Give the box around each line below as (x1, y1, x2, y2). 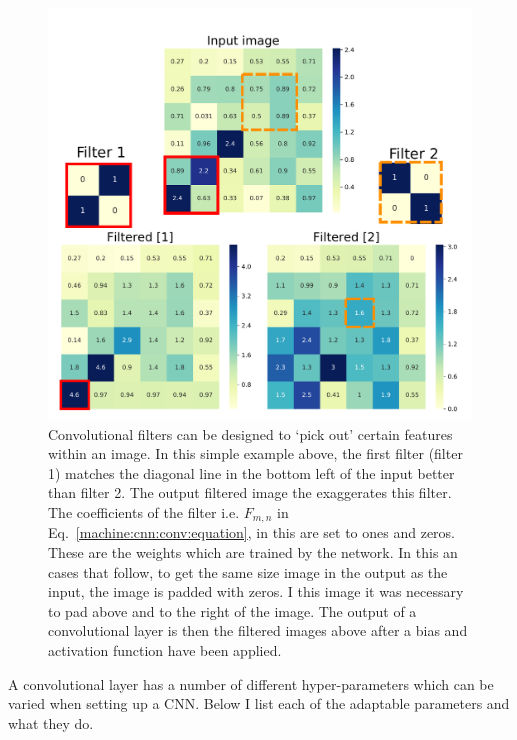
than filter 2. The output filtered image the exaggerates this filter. (48, 482, 452, 503)
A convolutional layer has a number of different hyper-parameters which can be (8, 673, 494, 694)
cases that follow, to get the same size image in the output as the (48, 561, 448, 582)
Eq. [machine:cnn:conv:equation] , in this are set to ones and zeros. (48, 522, 455, 543)
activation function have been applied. (48, 639, 282, 660)
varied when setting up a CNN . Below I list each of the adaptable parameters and (8, 693, 510, 714)
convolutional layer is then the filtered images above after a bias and (48, 620, 468, 641)
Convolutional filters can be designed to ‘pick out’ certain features (48, 423, 453, 444)
